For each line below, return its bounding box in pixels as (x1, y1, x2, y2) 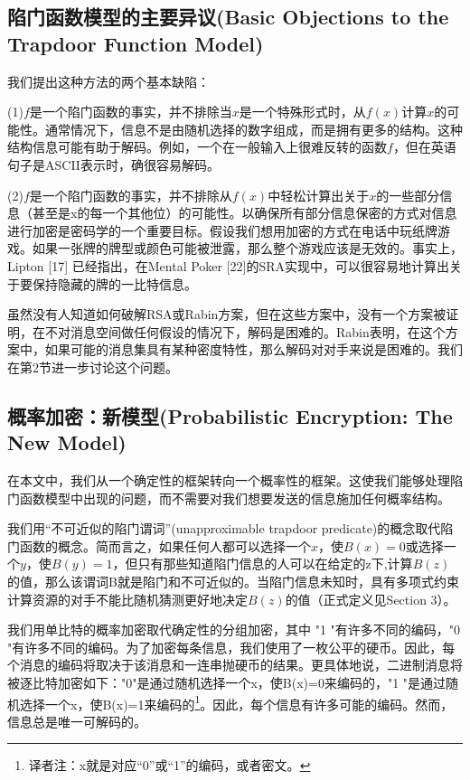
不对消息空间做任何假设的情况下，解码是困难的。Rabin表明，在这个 (44, 322, 446, 341)
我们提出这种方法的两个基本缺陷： (7, 71, 210, 90)
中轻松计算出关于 (268, 185, 370, 204)
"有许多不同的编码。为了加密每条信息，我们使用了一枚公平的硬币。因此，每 (7, 637, 456, 656)
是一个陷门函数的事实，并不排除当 (29, 102, 232, 121)
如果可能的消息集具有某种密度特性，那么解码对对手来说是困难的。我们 (44, 340, 463, 359)
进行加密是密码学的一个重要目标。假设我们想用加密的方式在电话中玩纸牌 (7, 221, 437, 240)
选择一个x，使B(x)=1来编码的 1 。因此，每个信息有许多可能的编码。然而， (19, 691, 454, 713)
